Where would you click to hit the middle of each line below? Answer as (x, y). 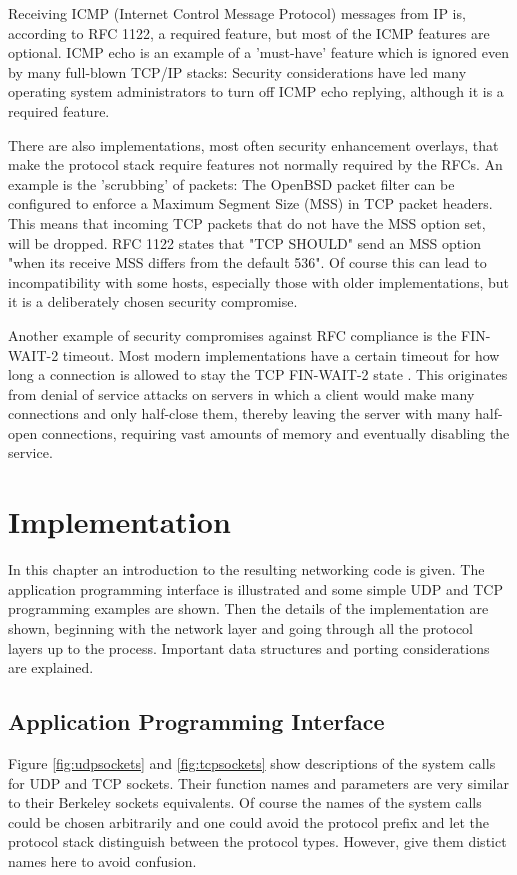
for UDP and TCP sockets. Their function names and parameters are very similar (258, 782)
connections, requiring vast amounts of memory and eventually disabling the (275, 432)
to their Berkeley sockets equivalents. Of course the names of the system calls (245, 802)
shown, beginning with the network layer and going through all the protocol (241, 627)
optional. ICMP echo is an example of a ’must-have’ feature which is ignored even (258, 52)
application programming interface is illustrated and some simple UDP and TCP (255, 588)
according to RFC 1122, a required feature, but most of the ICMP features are (249, 32)
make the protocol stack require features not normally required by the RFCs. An (255, 164)
